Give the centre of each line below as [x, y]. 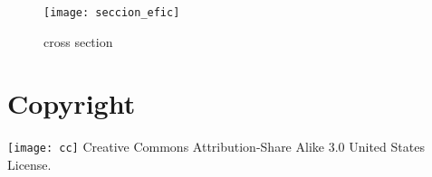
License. [29, 165]
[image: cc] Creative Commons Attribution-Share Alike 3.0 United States [216, 147]
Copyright [72, 103]
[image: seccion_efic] [112, 13]
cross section [78, 41]
